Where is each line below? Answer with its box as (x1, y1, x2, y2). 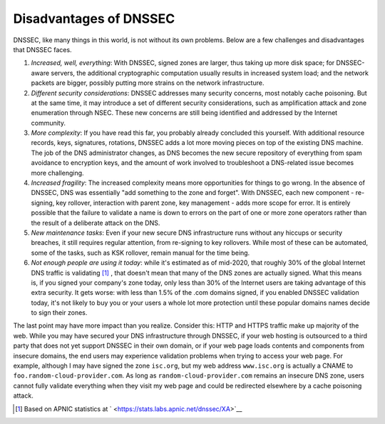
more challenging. (31, 168, 85, 177)
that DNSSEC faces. (13, 45, 72, 54)
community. (31, 118, 66, 127)
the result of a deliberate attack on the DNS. (31, 218, 160, 227)
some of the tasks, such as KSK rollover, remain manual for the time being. (31, 248, 250, 257)
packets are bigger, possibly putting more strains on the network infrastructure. (31, 79, 265, 87)
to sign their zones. (31, 308, 88, 317)
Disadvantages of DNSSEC (13, 11, 175, 26)
